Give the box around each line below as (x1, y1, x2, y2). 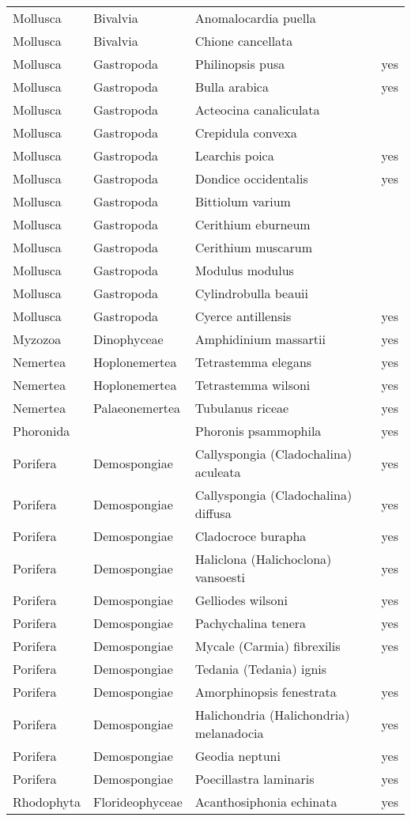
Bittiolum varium (194, 192, 291, 210)
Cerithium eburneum (194, 215, 311, 233)
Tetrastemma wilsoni (194, 376, 311, 394)
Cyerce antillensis (194, 307, 292, 325)
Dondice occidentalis (194, 169, 308, 187)
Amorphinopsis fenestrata (194, 683, 337, 701)
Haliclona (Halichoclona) (194, 550, 332, 568)
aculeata (194, 463, 241, 481)
